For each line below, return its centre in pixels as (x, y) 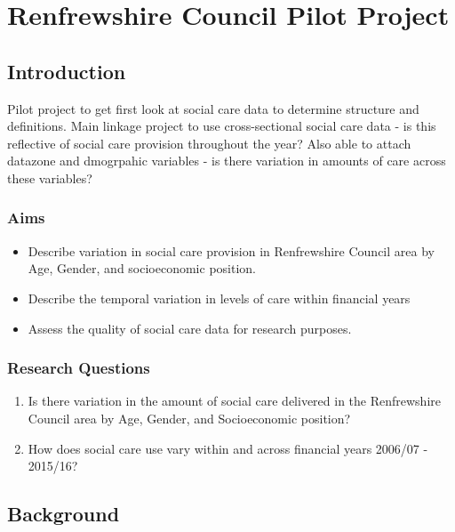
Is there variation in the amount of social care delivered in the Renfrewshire (234, 401)
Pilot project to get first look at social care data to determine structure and (213, 108)
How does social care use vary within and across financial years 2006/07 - (228, 448)
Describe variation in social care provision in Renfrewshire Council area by (231, 250)
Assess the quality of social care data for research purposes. (190, 328)
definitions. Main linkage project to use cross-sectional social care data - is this (222, 126)
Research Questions (79, 368)
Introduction (67, 71)
